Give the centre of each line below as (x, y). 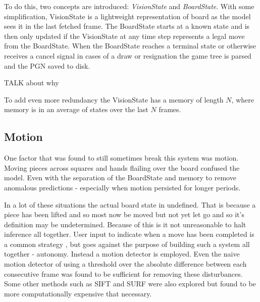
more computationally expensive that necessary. (78, 293)
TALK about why (32, 83)
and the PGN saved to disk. (47, 65)
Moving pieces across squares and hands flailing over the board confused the (122, 167)
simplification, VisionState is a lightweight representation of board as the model (127, 16)
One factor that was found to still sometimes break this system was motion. (121, 158)
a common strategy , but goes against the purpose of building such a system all (127, 244)
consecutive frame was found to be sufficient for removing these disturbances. (123, 273)
